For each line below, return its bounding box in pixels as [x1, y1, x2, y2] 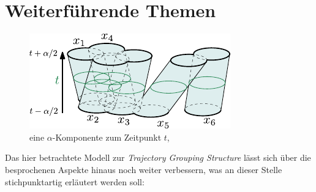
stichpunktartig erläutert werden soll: [5, 175, 145, 188]
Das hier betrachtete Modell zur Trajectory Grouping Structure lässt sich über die [5, 151, 311, 164]
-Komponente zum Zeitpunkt [52, 130, 162, 143]
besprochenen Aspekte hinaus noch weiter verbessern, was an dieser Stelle [5, 163, 282, 175]
